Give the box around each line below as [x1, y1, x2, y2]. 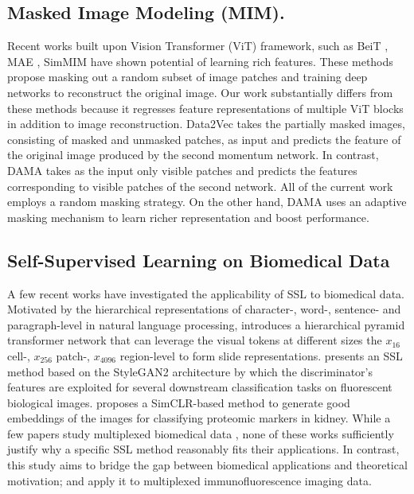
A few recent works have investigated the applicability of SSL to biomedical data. [7, 285, 404, 301]
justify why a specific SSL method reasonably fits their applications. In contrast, [7, 441, 400, 457]
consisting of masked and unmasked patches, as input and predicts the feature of [7, 130, 401, 147]
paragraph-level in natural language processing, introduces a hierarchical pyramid [7, 316, 405, 333]
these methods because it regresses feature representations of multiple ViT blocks [7, 99, 404, 116]
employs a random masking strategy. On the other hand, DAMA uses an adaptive [7, 193, 407, 210]
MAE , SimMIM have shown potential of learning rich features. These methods [7, 53, 393, 69]
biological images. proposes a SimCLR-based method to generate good [7, 394, 350, 410]
